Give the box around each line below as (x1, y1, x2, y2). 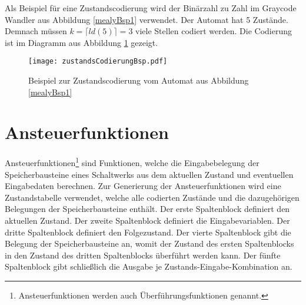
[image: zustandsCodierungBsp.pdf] (28, 57, 168, 66)
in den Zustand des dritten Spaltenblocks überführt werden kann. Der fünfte (5, 248, 281, 261)
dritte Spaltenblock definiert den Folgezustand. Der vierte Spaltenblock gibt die (5, 226, 291, 238)
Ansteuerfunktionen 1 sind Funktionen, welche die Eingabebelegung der (5, 155, 260, 168)
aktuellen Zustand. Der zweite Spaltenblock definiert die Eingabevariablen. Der (5, 214, 290, 226)
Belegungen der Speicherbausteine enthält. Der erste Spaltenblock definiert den (5, 203, 290, 215)
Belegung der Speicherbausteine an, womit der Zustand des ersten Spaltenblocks (5, 237, 294, 250)
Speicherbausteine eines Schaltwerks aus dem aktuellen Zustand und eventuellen (5, 168, 294, 180)
